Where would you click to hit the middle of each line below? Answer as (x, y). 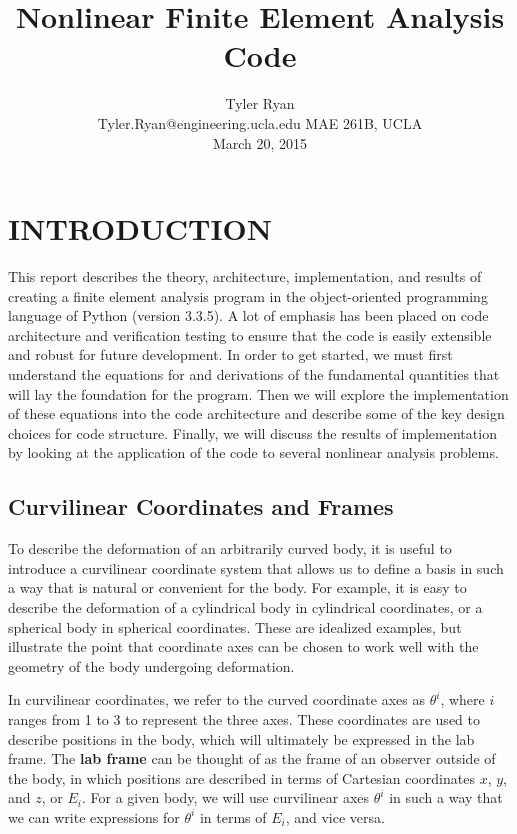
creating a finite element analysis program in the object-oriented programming (248, 295)
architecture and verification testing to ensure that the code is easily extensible (250, 334)
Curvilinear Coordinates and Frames (201, 506)
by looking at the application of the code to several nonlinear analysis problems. (253, 452)
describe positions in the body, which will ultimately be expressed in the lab (241, 738)
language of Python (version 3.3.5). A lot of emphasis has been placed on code (248, 315)
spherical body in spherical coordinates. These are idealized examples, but (235, 626)
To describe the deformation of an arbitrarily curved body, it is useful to (230, 548)
